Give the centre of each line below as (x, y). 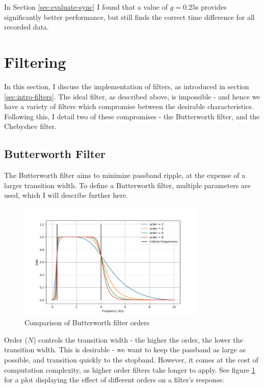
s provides (211, 7)
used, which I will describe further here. (66, 195)
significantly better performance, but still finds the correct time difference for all (129, 17)
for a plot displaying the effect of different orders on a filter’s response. (114, 380)
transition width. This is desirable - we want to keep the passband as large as (125, 350)
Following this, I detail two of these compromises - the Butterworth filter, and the (132, 116)
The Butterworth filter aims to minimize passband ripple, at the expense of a (125, 175)
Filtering (35, 61)
